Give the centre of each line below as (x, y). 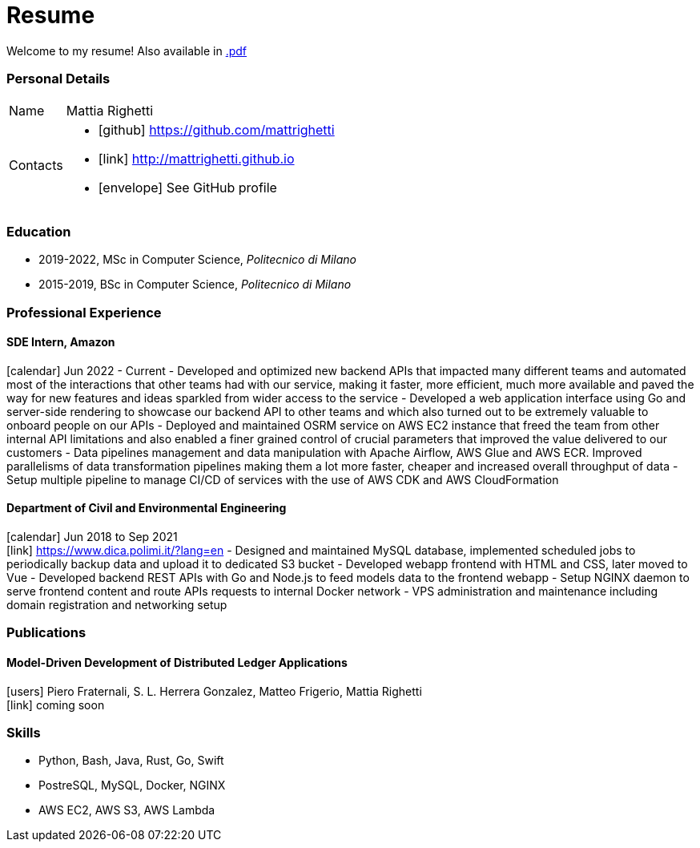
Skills (24, 733)
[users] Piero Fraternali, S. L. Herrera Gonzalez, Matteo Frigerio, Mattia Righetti (214, 691)
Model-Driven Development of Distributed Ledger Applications (177, 663)
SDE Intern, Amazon (61, 342)
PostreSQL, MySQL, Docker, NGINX (132, 785)
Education (39, 231)
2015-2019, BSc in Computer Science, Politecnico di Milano (195, 285)
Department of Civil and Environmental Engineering (147, 508)
